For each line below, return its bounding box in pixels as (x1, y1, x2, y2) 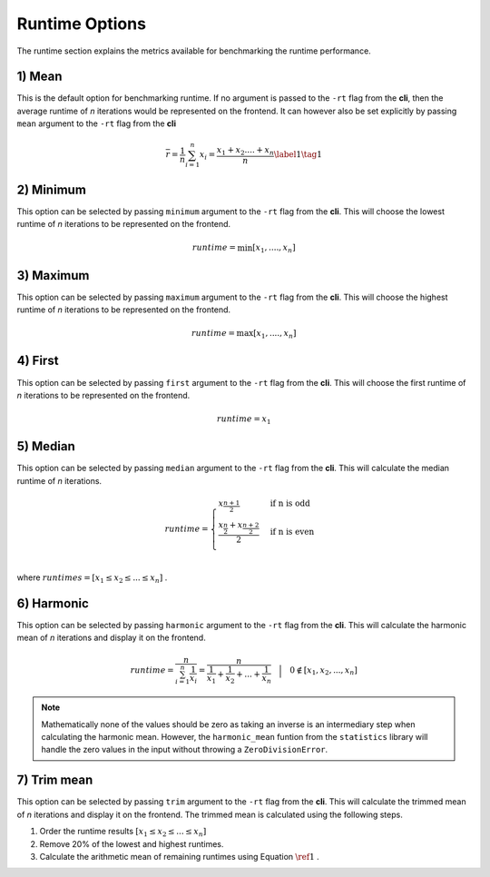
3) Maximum (16, 268, 90, 283)
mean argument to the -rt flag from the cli (16, 118, 177, 129)
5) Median (16, 438, 76, 454)
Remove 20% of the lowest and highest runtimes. (39, 838, 224, 849)
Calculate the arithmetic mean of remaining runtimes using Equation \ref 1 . (39, 851, 319, 862)
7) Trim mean (16, 773, 93, 788)
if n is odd (269, 498, 310, 508)
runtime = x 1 (216, 414, 271, 426)
